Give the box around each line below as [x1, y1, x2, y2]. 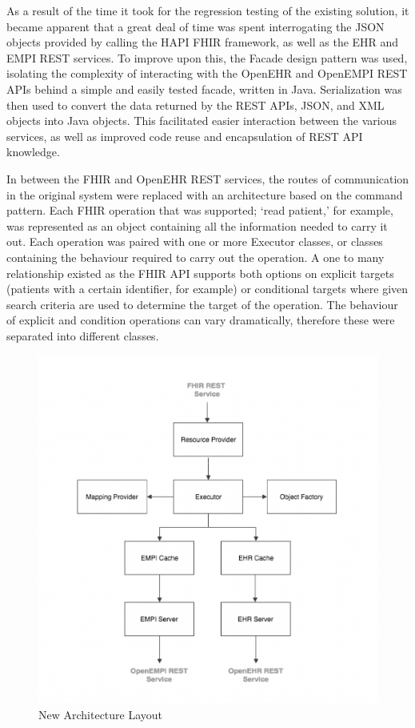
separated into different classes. [6, 327, 159, 344]
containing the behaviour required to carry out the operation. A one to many [6, 248, 385, 265]
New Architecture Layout [38, 706, 163, 722]
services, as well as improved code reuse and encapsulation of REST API [6, 127, 363, 144]
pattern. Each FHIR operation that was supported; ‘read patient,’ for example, [6, 202, 393, 219]
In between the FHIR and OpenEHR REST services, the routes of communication [6, 170, 409, 187]
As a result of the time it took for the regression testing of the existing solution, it [6, 2, 409, 18]
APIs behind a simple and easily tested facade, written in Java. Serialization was [6, 80, 402, 97]
